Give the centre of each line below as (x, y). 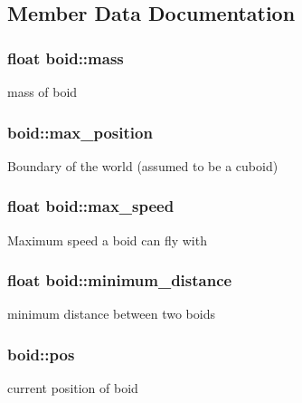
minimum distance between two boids (111, 314)
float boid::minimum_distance (120, 280)
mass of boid (42, 91)
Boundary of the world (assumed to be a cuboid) (143, 165)
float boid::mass (66, 58)
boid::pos (41, 354)
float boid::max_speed (91, 206)
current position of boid (73, 388)
